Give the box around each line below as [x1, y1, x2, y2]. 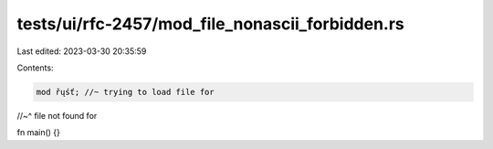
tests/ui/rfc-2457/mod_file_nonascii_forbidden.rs [16, 14, 405, 34]
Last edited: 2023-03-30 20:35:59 [16, 46, 147, 57]
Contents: [16, 62, 54, 73]
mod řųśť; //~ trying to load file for [36, 87, 215, 97]
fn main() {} [16, 127, 61, 138]
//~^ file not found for [16, 110, 98, 121]
